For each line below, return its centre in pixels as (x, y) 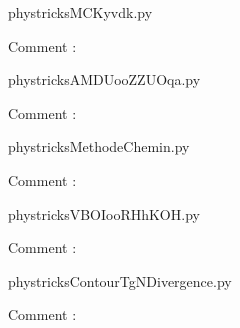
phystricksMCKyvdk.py (80, 12)
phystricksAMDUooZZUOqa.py (104, 79)
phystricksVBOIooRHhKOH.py (104, 213)
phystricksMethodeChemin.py (99, 146)
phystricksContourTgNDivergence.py (120, 280)
